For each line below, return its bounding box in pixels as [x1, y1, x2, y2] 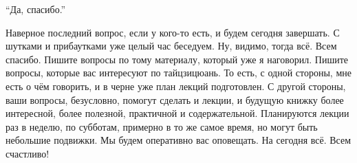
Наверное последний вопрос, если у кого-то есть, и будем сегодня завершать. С [6, 25, 340, 39]
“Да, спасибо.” [6, 2, 66, 16]
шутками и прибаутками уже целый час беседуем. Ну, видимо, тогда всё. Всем [6, 39, 337, 53]
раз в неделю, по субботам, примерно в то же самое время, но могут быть [6, 119, 318, 133]
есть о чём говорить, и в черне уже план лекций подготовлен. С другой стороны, [6, 78, 346, 93]
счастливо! [6, 146, 50, 160]
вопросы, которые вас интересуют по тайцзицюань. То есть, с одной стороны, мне [6, 65, 351, 80]
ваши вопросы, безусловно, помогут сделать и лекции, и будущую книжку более [6, 92, 344, 107]
